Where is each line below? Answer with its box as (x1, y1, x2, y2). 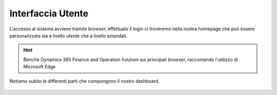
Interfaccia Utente (9, 8, 89, 19)
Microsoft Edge (23, 64, 56, 70)
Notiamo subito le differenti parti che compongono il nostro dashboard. (9, 78, 160, 84)
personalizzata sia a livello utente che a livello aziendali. (9, 32, 128, 39)
